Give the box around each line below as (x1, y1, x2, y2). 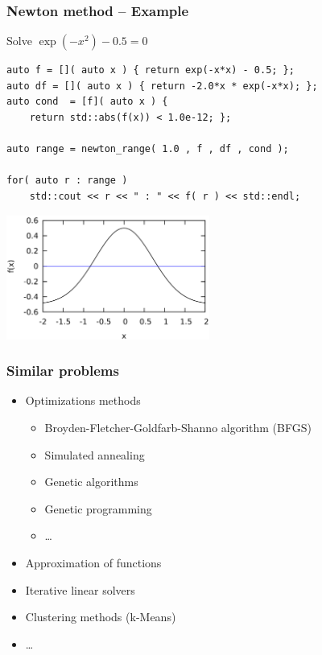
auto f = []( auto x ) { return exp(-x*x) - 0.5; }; (6, 64, 295, 76)
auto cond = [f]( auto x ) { (6, 96, 168, 108)
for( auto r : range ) (6, 175, 128, 187)
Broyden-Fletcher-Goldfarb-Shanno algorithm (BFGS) (44, 419, 312, 436)
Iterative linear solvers (25, 581, 135, 598)
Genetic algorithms (44, 473, 138, 490)
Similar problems (6, 360, 119, 381)
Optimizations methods (25, 392, 141, 409)
